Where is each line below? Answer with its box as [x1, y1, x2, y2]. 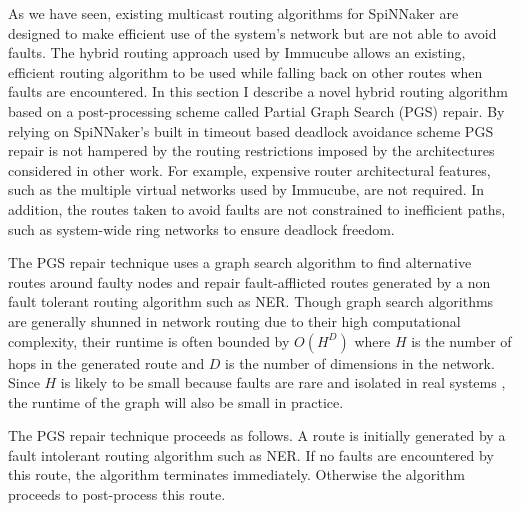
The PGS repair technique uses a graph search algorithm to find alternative [8, 252, 472, 273]
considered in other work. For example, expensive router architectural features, [8, 159, 491, 180]
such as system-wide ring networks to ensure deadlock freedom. [8, 218, 395, 239]
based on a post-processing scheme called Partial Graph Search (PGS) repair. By [8, 100, 505, 121]
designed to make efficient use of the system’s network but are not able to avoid [8, 22, 497, 43]
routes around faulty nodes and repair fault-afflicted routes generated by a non [8, 271, 491, 292]
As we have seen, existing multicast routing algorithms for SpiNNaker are [8, 3, 459, 23]
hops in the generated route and [8, 352, 205, 373]
